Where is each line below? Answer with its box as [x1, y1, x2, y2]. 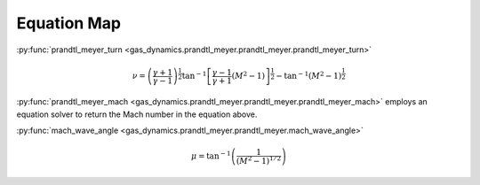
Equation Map [16, 13, 122, 33]
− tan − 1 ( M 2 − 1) [276, 69, 342, 81]
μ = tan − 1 [191, 150, 231, 161]
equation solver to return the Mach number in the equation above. [16, 109, 258, 119]
